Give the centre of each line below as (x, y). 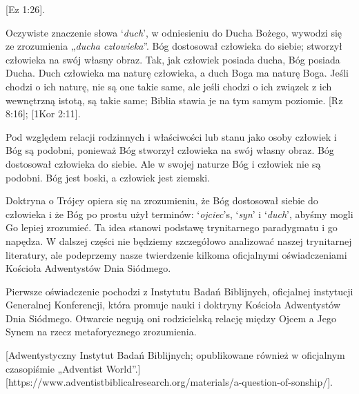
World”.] (123, 368)
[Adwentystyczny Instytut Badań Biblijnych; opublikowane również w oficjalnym (175, 355)
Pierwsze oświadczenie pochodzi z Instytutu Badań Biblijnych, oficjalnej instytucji (179, 291)
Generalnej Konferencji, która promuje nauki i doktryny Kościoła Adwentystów (173, 305)
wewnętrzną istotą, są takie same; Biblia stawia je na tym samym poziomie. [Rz (174, 100)
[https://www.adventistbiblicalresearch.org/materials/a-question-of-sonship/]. (169, 382)
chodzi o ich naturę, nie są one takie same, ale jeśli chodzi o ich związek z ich (169, 86)
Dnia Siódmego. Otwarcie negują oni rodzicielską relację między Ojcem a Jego (171, 318)
